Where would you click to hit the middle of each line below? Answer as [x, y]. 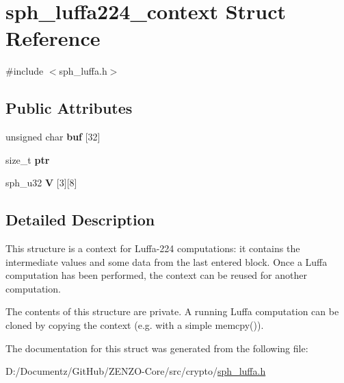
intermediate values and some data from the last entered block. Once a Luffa [167, 261]
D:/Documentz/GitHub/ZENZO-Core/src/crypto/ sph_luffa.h [136, 371]
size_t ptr [28, 159]
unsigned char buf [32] [53, 137]
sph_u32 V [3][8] [41, 183]
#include [25, 71]
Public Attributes [69, 108]
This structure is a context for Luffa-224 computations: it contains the [153, 248]
